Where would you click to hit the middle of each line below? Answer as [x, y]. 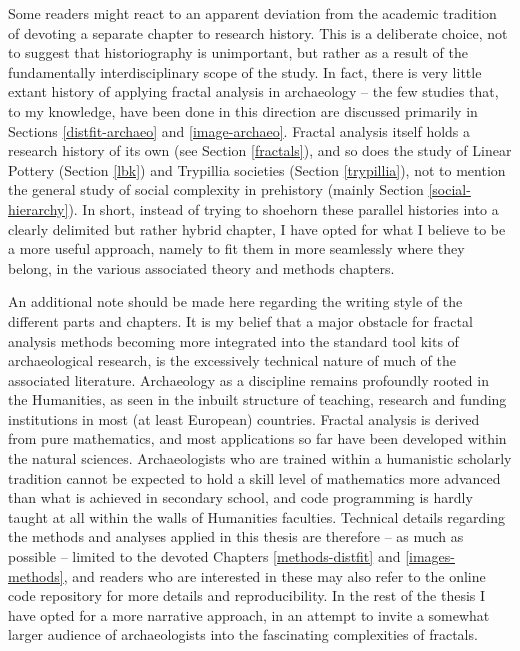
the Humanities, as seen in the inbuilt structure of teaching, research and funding [257, 399]
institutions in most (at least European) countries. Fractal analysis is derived [244, 418]
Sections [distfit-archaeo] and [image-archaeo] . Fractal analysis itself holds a [239, 130]
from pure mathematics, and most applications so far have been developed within [257, 438]
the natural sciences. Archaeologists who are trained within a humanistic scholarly [260, 458]
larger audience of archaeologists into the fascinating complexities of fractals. [243, 634]
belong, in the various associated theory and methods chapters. [201, 267]
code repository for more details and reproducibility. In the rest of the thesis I [247, 595]
